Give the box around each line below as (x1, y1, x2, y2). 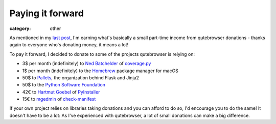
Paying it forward (9, 8, 84, 19)
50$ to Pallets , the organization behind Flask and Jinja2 (22, 74, 139, 81)
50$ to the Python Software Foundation (22, 82, 106, 88)
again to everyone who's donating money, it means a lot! (9, 42, 129, 48)
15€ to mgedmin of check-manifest (22, 96, 96, 102)
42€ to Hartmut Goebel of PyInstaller (22, 89, 100, 95)
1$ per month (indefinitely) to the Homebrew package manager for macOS (22, 68, 179, 74)
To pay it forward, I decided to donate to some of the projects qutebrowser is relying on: (9, 51, 195, 57)
